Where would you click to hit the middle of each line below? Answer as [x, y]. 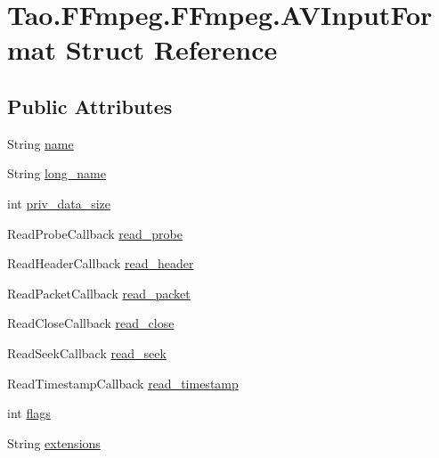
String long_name [57, 173]
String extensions [54, 442]
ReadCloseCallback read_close [91, 323]
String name [41, 143]
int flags [29, 413]
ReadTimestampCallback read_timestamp [123, 383]
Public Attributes [90, 106]
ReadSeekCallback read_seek [87, 352]
